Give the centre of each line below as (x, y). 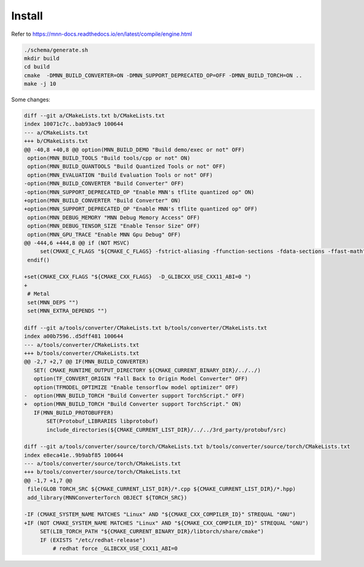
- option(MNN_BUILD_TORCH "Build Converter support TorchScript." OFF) (134, 395)
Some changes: (31, 99)
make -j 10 (40, 84)
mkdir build (42, 58)
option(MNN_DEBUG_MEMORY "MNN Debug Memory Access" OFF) (114, 217)
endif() (39, 260)
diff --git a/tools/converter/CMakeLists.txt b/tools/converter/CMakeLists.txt (146, 328)
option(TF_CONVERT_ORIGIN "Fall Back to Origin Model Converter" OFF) (141, 379)
